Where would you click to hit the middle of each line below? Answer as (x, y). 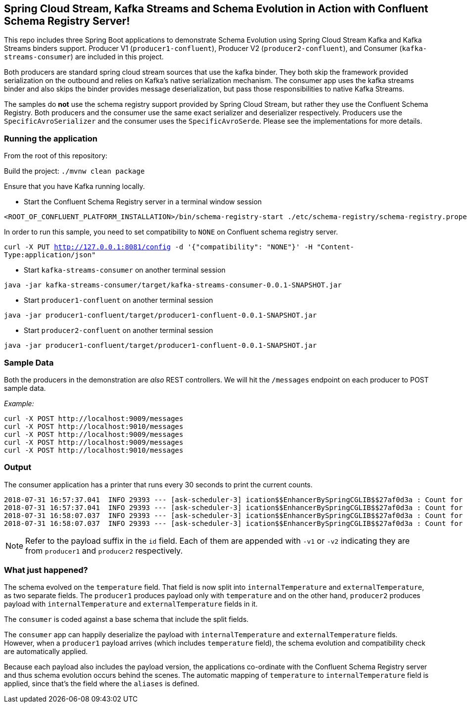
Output (18, 467)
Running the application (51, 138)
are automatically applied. (46, 652)
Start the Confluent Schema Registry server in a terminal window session (143, 202)
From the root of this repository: (56, 156)
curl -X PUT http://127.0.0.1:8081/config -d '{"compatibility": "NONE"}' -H (158, 247)
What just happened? (46, 570)
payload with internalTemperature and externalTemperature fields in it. (131, 604)
